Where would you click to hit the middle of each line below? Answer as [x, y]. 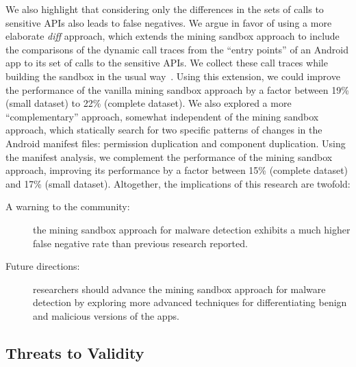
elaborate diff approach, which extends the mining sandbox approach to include [173, 36]
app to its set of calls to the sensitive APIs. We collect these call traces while [167, 63]
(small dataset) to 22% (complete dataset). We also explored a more [149, 103]
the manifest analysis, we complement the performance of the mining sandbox [169, 156]
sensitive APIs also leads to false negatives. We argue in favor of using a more [169, 22]
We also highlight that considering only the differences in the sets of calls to [165, 9]
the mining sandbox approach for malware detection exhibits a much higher [192, 229]
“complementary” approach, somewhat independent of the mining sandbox [162, 116]
